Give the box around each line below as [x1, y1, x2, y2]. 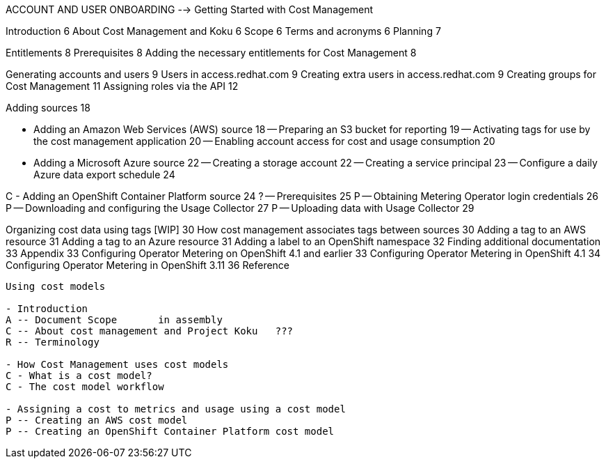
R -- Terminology [6, 337, 99, 348]
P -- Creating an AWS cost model [6, 415, 188, 426]
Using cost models [6, 281, 106, 292]
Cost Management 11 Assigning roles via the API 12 [6, 80, 239, 92]
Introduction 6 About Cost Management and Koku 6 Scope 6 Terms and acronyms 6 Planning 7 [6, 25, 441, 37]
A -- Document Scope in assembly [6, 314, 223, 325]
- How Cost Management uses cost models [6, 359, 229, 370]
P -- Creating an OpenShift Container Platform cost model [6, 426, 335, 437]
